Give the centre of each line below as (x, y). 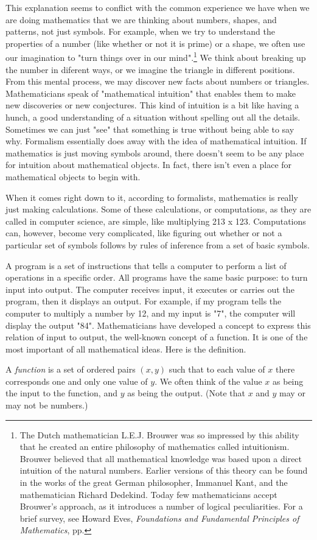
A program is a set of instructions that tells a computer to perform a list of (146, 265)
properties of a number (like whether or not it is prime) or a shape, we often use (155, 43)
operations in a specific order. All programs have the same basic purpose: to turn (157, 277)
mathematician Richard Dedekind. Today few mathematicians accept (148, 494)
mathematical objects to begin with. (73, 176)
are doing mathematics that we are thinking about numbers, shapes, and (141, 19)
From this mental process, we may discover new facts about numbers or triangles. (158, 81)
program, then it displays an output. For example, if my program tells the (144, 301)
